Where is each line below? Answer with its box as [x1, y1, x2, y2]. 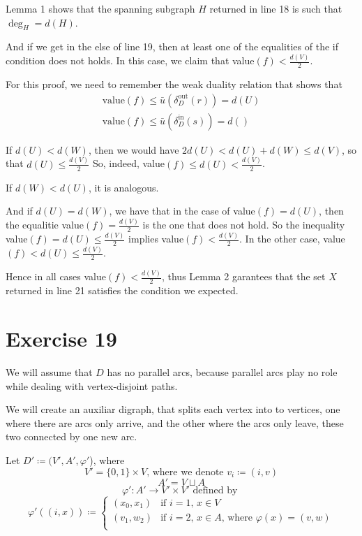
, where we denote [146, 467, 224, 477]
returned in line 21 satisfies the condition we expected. [6, 283, 239, 298]
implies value [128, 231, 184, 246]
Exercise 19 [6, 324, 117, 353]
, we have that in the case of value [109, 203, 255, 218]
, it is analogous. [88, 180, 159, 194]
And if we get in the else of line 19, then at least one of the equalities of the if [6, 39, 338, 54]
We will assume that [6, 364, 93, 379]
